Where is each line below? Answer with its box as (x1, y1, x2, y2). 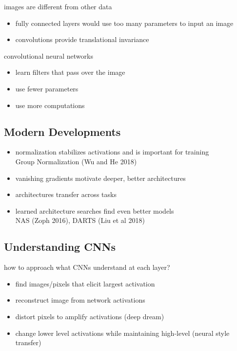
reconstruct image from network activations (15, 295, 145, 305)
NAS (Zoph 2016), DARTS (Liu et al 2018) (15, 215, 145, 225)
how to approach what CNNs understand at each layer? (4, 262, 170, 272)
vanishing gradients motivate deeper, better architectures (15, 173, 186, 183)
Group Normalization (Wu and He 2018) (15, 156, 137, 166)
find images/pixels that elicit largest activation (15, 278, 155, 288)
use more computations (15, 100, 85, 110)
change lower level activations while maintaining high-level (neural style (15, 328, 230, 338)
